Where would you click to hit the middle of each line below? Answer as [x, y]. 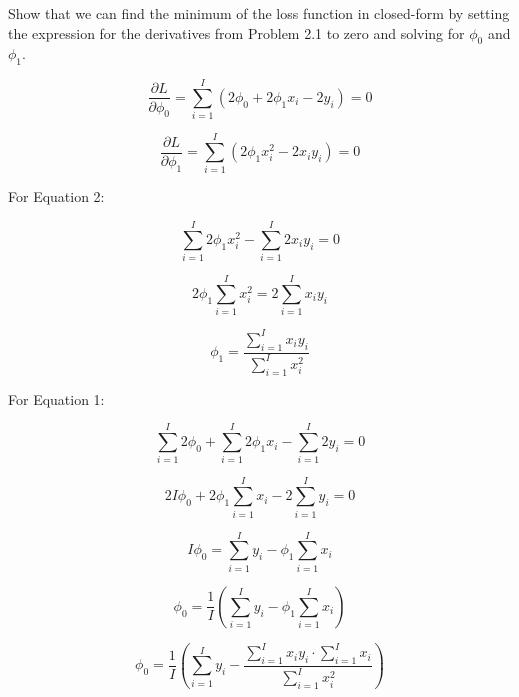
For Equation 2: [56, 196]
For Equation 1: [56, 398]
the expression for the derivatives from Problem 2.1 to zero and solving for [236, 32]
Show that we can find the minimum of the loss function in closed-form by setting [259, 13]
